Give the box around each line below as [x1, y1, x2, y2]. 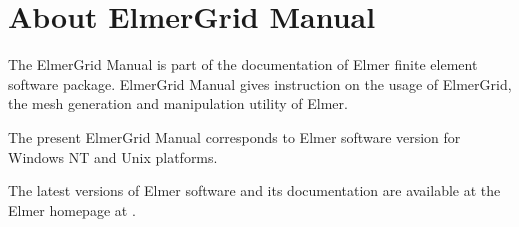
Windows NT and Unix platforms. [8, 146, 218, 167]
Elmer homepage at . [8, 199, 136, 220]
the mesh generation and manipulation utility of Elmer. [8, 93, 348, 114]
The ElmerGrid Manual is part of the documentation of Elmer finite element [8, 54, 478, 75]
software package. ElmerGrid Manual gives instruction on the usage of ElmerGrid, [8, 73, 512, 94]
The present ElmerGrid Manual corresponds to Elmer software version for [8, 126, 461, 147]
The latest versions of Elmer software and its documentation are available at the [8, 180, 501, 201]
